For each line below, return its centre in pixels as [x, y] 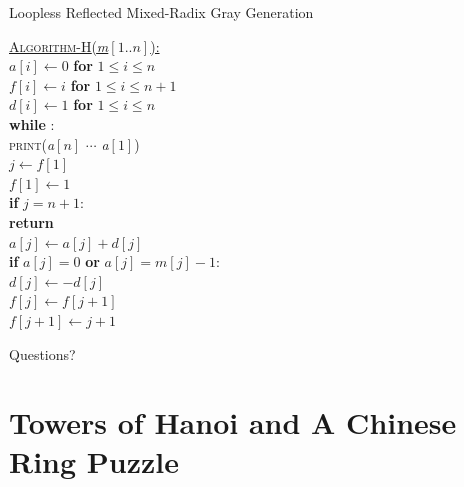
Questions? [42, 353]
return [31, 221]
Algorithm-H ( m [59, 45]
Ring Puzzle [94, 461]
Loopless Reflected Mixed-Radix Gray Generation [161, 12]
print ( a [32, 143]
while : [32, 123]
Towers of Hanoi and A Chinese [233, 422]
